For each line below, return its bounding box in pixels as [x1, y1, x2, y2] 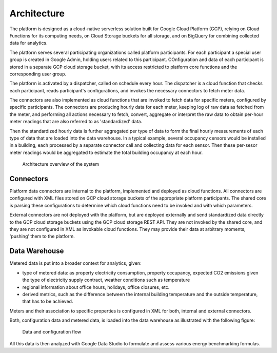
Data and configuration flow [22, 329, 82, 335]
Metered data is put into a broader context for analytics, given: [9, 260, 142, 266]
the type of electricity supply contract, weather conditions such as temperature [22, 277, 190, 283]
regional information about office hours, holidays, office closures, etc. [22, 284, 170, 290]
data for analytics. [9, 40, 48, 46]
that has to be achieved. [22, 298, 73, 305]
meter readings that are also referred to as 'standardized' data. [9, 119, 143, 125]
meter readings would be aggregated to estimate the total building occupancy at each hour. [9, 149, 203, 155]
